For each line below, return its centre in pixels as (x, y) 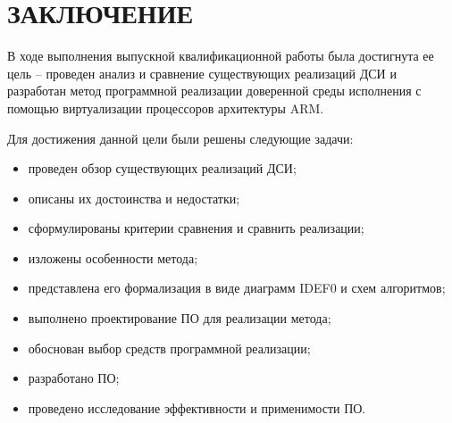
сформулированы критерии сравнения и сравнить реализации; (196, 228)
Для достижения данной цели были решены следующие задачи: (180, 138)
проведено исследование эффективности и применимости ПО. (197, 407)
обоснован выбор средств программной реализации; (169, 348)
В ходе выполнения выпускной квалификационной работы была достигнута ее (221, 56)
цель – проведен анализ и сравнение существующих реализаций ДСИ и (202, 73)
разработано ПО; (74, 378)
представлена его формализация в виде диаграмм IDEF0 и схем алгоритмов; (237, 288)
